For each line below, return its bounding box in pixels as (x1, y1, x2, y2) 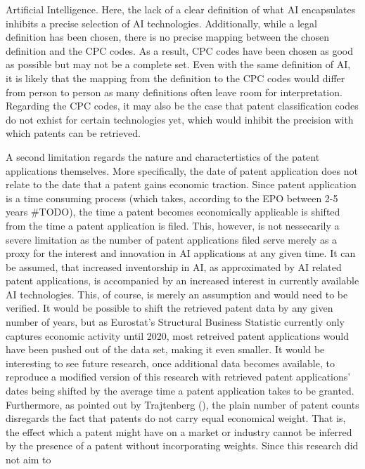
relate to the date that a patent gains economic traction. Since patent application (6, 177, 357, 192)
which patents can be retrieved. (6, 126, 141, 140)
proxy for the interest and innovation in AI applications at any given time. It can (6, 246, 356, 260)
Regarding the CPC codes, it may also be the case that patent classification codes (6, 98, 359, 113)
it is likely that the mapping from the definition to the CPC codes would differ (6, 70, 345, 85)
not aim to (6, 452, 51, 466)
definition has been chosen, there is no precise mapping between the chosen (6, 29, 330, 44)
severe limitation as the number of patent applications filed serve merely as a (6, 232, 338, 246)
